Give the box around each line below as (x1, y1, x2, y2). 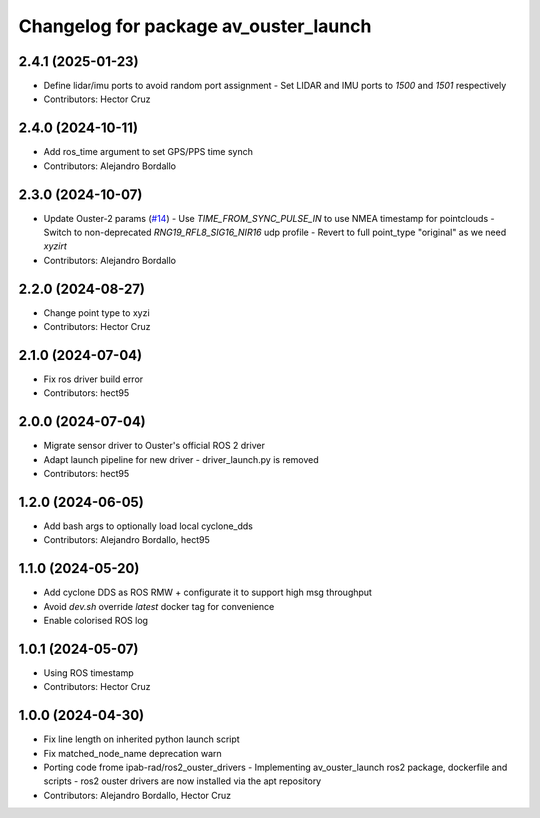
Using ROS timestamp (43, 667, 134, 679)
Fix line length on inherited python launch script (43, 733, 240, 745)
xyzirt (43, 240, 67, 252)
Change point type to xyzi (43, 306, 150, 319)
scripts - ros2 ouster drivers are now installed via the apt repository (43, 775, 322, 787)
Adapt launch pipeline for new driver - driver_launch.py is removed (43, 453, 319, 465)
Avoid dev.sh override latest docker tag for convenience (43, 600, 275, 612)
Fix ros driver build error (43, 373, 144, 385)
